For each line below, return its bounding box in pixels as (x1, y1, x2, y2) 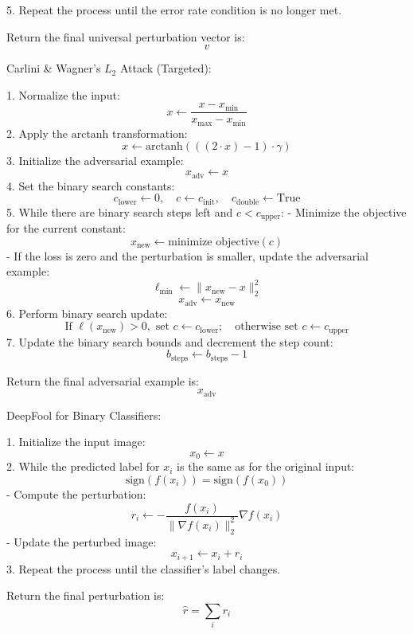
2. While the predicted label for (6, 458, 160, 475)
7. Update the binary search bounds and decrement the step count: (6, 333, 333, 350)
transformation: (112, 124, 188, 141)
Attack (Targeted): (119, 60, 212, 76)
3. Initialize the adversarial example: (6, 152, 184, 169)
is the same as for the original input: (177, 458, 355, 475)
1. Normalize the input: (6, 86, 120, 103)
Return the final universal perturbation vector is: (6, 28, 245, 45)
